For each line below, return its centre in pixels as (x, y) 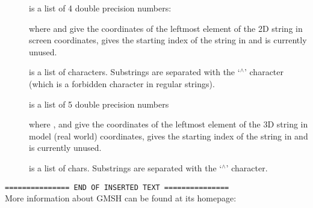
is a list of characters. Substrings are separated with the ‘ (135, 72)
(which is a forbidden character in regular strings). (122, 83)
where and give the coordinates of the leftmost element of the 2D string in (166, 28)
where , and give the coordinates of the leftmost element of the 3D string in (169, 124)
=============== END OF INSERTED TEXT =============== (117, 187)
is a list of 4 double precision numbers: (100, 8)
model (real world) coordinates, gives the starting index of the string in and (169, 136)
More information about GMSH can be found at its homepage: (121, 198)
